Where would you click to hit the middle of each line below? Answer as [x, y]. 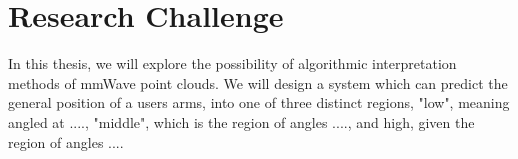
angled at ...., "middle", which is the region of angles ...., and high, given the [241, 121]
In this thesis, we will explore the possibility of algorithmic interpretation [232, 63]
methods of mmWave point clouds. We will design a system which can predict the [258, 82]
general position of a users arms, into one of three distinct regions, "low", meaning [259, 102]
